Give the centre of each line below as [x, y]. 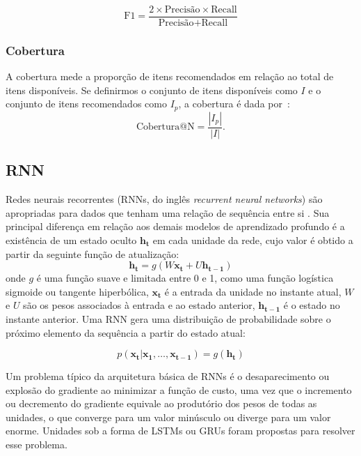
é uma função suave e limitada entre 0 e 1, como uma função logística [185, 278]
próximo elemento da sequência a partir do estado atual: [126, 332]
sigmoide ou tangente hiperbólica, [77, 291]
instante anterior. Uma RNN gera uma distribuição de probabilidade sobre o [168, 318]
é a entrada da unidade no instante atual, [253, 291]
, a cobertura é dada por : [234, 104]
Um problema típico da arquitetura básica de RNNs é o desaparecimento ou [168, 376]
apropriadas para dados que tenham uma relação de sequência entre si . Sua [168, 212]
